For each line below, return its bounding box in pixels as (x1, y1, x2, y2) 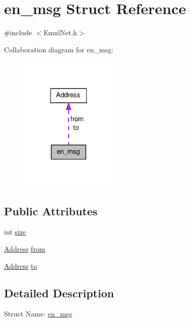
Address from (4, 244, 45, 254)
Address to (4, 260, 37, 271)
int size (4, 226, 26, 237)
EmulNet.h (43, 27, 77, 38)
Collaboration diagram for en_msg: (4, 44, 113, 54)
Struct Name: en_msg (4, 308, 73, 319)
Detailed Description (4, 285, 114, 300)
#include (4, 27, 32, 38)
